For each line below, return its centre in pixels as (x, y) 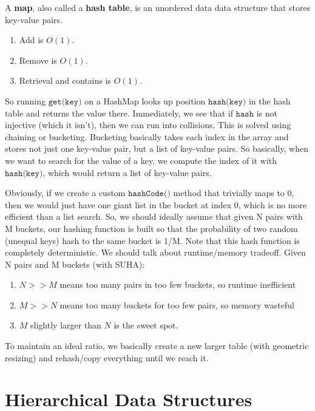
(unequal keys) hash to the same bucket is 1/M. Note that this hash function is (152, 240)
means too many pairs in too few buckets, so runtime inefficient (178, 284)
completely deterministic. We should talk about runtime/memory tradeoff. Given (155, 252)
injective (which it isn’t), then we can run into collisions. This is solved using (148, 125)
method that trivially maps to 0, (234, 193)
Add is (31, 40)
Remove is (38, 60)
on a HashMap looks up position (145, 100)
